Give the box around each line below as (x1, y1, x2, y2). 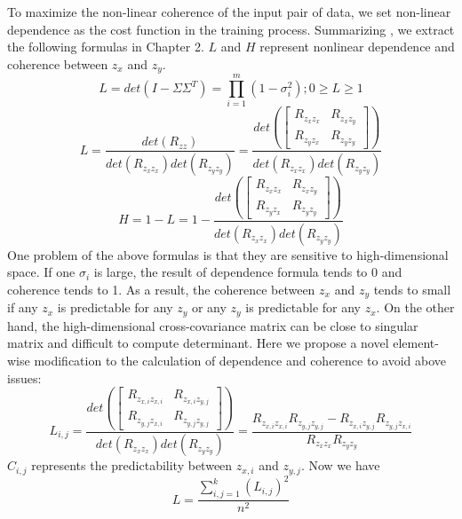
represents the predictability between (31, 456, 233, 475)
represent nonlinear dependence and (259, 37, 455, 56)
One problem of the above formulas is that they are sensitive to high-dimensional (7, 245, 449, 263)
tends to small (373, 279, 451, 298)
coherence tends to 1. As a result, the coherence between (7, 279, 315, 298)
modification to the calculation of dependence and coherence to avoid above (34, 351, 446, 370)
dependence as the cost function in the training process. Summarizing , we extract (7, 20, 455, 38)
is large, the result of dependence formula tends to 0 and (93, 263, 402, 281)
